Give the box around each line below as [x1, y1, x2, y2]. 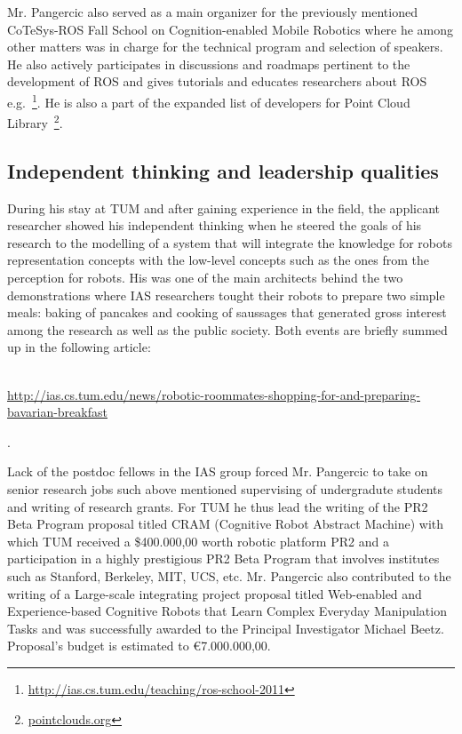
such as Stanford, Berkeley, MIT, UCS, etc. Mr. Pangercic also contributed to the [7, 566, 451, 585]
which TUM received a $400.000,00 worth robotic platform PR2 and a [7, 531, 389, 550]
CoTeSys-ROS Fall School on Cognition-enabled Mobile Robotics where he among [7, 20, 454, 38]
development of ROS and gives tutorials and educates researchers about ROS [7, 72, 427, 91]
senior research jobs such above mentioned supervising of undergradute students [7, 479, 443, 498]
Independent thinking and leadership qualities [7, 156, 439, 184]
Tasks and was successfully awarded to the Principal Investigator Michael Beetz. [7, 618, 444, 637]
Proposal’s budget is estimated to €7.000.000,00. [7, 636, 271, 655]
